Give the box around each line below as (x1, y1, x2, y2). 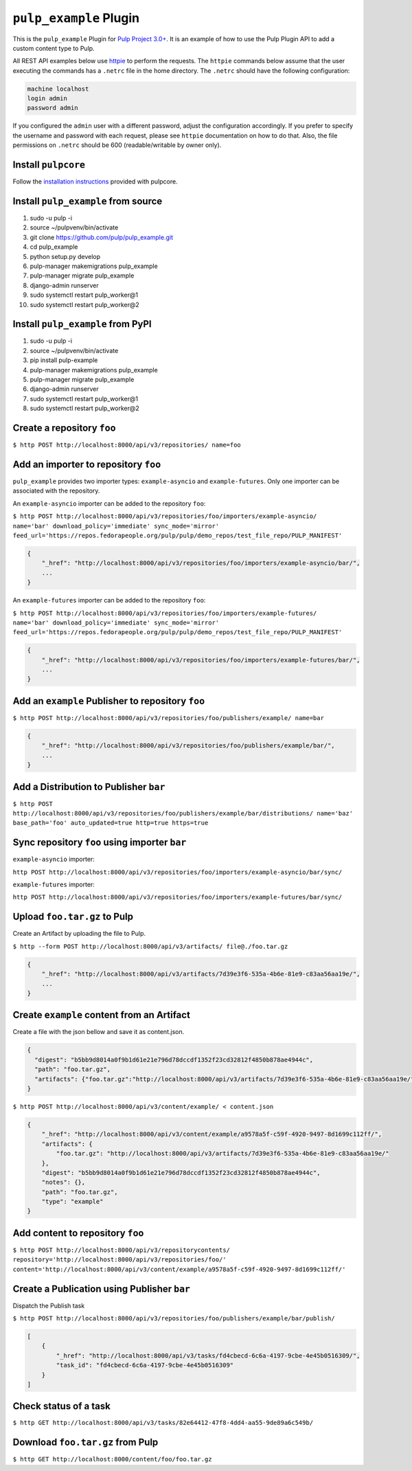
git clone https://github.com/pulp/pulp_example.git (30, 233, 173, 241)
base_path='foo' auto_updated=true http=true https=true (12, 819, 209, 827)
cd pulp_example (30, 243, 78, 251)
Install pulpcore (12, 159, 86, 171)
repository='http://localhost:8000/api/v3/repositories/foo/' (12, 1256, 227, 1264)
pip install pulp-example (30, 356, 98, 364)
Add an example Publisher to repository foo (12, 695, 205, 707)
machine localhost (27, 85, 89, 93)
